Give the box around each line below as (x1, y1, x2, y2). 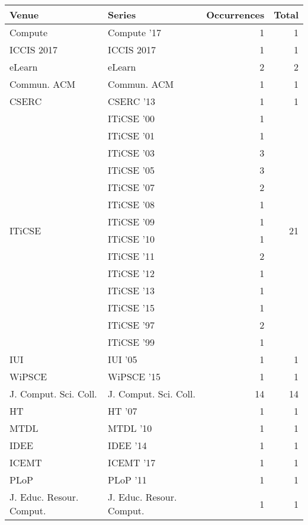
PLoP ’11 (108, 473, 147, 486)
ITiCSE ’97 (108, 318, 155, 332)
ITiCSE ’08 (108, 198, 155, 211)
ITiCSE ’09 (108, 215, 155, 228)
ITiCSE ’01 (108, 129, 155, 142)
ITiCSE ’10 (108, 232, 155, 246)
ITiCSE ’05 (108, 163, 155, 177)
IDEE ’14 (108, 438, 147, 452)
